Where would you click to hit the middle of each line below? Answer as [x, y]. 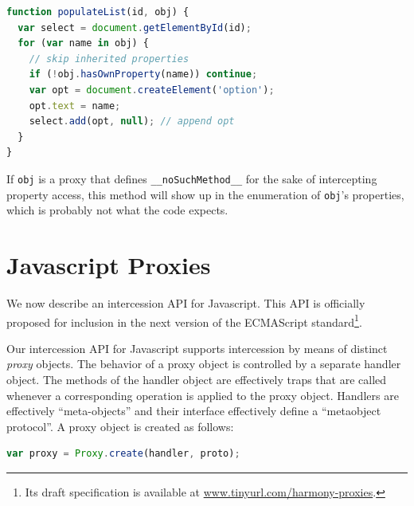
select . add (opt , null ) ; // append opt [132, 122]
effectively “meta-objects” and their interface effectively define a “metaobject [194, 411]
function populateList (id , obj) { [98, 12]
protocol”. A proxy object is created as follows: [120, 426]
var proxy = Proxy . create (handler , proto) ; [123, 454]
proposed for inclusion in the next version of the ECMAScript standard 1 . [184, 320]
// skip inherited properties [109, 59]
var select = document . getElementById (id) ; [135, 27]
